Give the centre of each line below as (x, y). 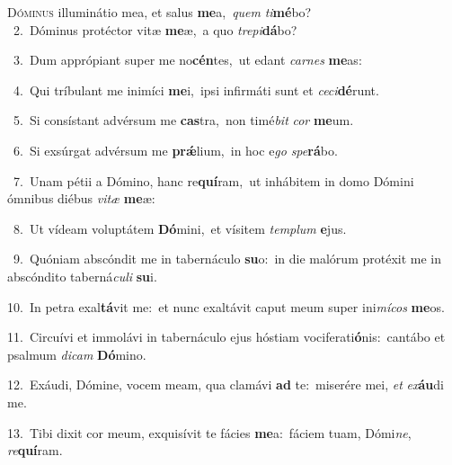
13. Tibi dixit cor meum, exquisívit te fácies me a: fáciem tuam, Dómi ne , (209, 432)
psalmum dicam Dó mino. (77, 354)
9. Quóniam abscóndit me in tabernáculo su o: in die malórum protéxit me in (227, 259)
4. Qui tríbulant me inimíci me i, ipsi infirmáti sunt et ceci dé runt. (196, 89)
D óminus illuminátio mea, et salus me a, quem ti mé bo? (160, 12)
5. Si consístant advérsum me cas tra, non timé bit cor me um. (183, 120)
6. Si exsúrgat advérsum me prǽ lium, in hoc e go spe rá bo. (175, 150)
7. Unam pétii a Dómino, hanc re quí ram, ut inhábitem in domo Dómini (213, 180)
